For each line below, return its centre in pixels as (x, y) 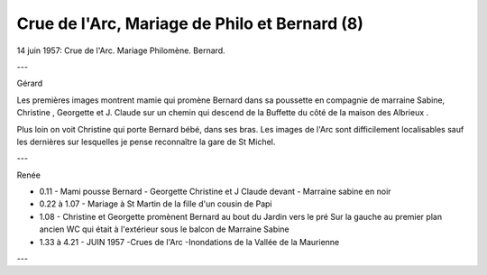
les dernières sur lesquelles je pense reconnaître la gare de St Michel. (146, 142)
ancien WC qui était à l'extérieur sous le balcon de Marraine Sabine (164, 229)
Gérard (30, 83)
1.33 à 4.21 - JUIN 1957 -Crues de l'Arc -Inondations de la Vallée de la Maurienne (189, 242)
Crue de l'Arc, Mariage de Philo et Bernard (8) (190, 23)
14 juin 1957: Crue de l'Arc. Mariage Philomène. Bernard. (121, 50)
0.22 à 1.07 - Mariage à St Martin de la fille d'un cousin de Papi (156, 204)
